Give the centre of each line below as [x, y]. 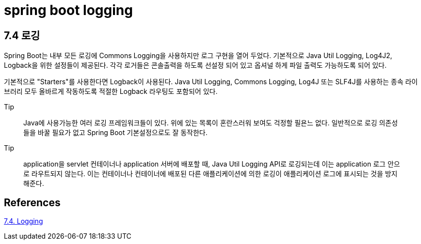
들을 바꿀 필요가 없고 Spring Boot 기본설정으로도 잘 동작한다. [115, 133]
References [32, 202]
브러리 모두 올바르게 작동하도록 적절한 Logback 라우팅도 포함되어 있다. [111, 91]
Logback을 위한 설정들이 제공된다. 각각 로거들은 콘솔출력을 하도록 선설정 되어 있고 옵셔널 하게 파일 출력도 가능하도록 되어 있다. [195, 65]
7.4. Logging [24, 221]
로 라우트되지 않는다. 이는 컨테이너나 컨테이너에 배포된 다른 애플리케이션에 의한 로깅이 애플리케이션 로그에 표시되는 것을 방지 [210, 174]
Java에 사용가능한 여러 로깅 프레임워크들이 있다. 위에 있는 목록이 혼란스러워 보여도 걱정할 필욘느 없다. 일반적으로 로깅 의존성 [211, 123]
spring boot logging [68, 10]
